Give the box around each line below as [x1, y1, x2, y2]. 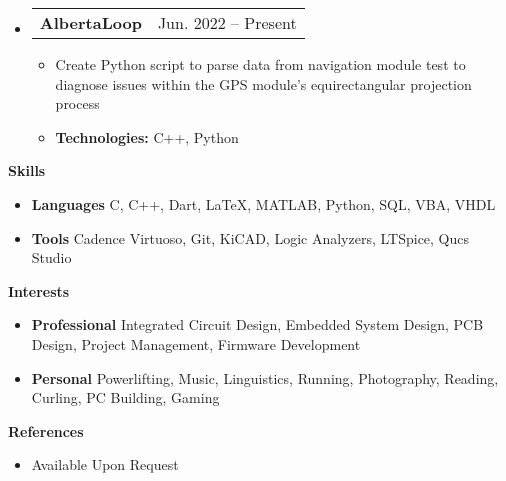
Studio [31, 247, 72, 268]
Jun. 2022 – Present [157, 11, 297, 34]
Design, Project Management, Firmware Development [31, 333, 361, 354]
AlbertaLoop [39, 11, 142, 34]
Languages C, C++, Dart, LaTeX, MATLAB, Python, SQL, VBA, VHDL [31, 193, 496, 214]
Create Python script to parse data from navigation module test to [55, 54, 466, 74]
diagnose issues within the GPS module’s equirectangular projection [55, 73, 472, 94]
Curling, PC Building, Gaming [31, 387, 220, 408]
